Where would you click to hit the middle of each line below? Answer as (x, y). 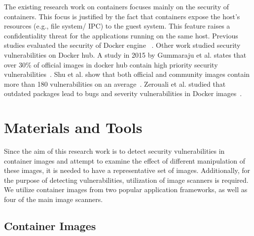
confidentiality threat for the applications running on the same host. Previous (121, 35)
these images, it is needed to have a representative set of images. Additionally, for (127, 170)
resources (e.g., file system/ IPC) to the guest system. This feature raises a (117, 26)
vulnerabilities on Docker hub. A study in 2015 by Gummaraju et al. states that (125, 54)
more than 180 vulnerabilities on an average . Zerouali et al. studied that (115, 84)
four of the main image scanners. (54, 199)
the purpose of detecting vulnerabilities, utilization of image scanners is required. (126, 180)
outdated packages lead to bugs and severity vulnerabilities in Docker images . (123, 93)
